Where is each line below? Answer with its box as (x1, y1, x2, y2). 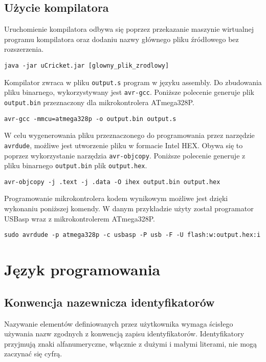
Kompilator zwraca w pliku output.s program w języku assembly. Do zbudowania (4, 76, 262, 87)
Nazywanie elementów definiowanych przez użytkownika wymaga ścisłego (4, 318, 233, 329)
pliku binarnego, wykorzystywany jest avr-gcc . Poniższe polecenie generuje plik (4, 87, 254, 97)
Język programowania (4, 259, 161, 280)
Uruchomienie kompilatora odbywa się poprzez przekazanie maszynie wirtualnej (4, 24, 254, 34)
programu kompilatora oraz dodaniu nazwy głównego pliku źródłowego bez (4, 33, 239, 44)
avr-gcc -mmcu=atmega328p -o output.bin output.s (4, 115, 176, 123)
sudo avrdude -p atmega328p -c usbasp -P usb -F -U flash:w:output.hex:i (4, 231, 261, 239)
